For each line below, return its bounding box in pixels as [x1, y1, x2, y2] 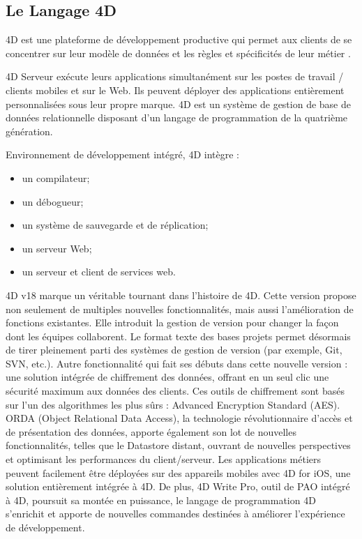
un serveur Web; [22, 241, 92, 255]
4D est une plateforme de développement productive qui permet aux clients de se [6, 32, 352, 47]
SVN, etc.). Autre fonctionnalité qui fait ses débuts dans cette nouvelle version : [6, 356, 348, 370]
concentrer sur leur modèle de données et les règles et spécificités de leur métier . [6, 45, 351, 60]
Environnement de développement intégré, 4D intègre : [6, 147, 239, 162]
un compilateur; [22, 170, 90, 185]
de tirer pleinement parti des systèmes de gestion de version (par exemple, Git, [6, 342, 342, 357]
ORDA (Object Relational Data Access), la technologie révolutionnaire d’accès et [6, 411, 353, 425]
